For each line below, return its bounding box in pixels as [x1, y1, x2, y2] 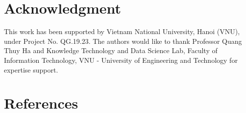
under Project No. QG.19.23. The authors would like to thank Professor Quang [4, 36, 242, 46]
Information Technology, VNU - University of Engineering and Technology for [4, 55, 238, 65]
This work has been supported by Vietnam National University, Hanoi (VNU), [4, 26, 240, 37]
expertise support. [4, 64, 58, 75]
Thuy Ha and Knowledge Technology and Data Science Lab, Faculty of [4, 45, 218, 56]
